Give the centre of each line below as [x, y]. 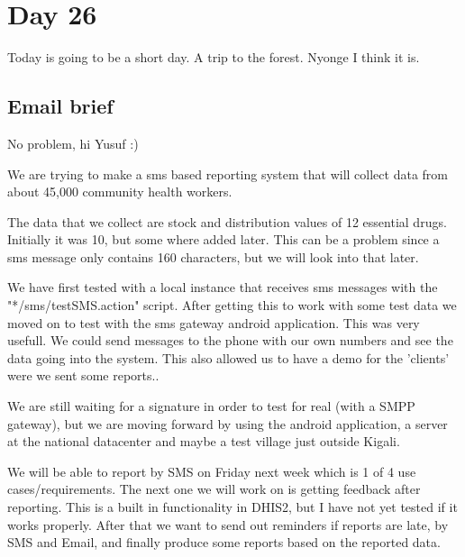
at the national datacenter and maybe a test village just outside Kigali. [204, 441]
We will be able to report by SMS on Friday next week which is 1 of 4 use [212, 471]
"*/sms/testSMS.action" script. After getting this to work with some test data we [232, 305]
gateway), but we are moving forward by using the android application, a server [228, 423]
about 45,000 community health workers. [120, 192]
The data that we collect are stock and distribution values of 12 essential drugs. [227, 221]
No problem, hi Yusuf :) [73, 143]
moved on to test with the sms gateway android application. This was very [214, 322]
